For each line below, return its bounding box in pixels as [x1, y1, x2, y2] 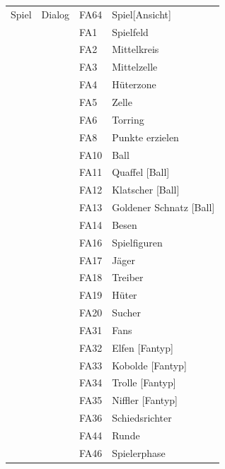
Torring [112, 112, 144, 126]
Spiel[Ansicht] [112, 6, 171, 21]
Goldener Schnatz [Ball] [112, 200, 215, 215]
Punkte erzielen [112, 129, 179, 144]
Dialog [41, 6, 70, 21]
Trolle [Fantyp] [112, 375, 176, 390]
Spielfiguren [112, 234, 163, 249]
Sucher [112, 305, 142, 320]
